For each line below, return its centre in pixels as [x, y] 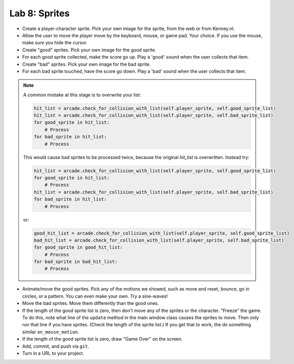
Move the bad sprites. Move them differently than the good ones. [91, 303]
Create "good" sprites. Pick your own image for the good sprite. [89, 50]
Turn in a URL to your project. [53, 353]
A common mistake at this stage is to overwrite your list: [82, 95]
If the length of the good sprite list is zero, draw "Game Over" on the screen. [103, 339]
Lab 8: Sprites [40, 13]
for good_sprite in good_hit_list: [78, 248]
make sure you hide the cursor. [55, 43]
